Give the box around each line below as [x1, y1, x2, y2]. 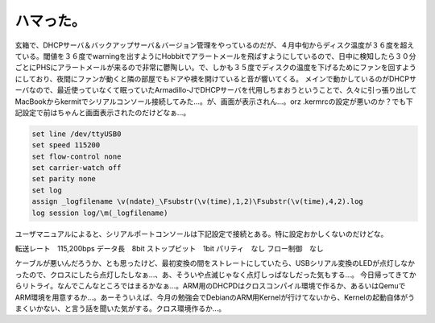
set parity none [31, 174, 97, 184]
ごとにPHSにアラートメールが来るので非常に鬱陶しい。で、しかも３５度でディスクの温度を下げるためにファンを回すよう [14, 63, 416, 72]
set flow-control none [31, 151, 122, 161]
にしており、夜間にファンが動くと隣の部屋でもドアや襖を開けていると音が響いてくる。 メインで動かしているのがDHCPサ [14, 73, 416, 84]
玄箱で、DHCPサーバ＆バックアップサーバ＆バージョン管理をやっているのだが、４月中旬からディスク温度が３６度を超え [14, 40, 415, 50]
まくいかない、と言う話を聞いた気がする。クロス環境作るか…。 [14, 303, 226, 313]
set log [31, 185, 62, 195]
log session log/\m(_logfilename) [31, 208, 168, 217]
